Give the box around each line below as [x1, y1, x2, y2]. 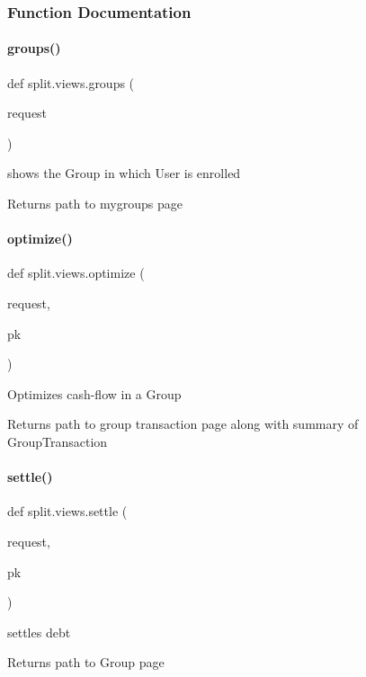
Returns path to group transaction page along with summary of [7, 414, 359, 433]
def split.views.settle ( [7, 502, 128, 521]
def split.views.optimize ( [7, 263, 145, 282]
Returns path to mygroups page [7, 194, 183, 213]
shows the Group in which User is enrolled [7, 164, 241, 183]
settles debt [7, 622, 71, 641]
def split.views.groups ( [7, 73, 135, 92]
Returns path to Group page [7, 653, 165, 672]
